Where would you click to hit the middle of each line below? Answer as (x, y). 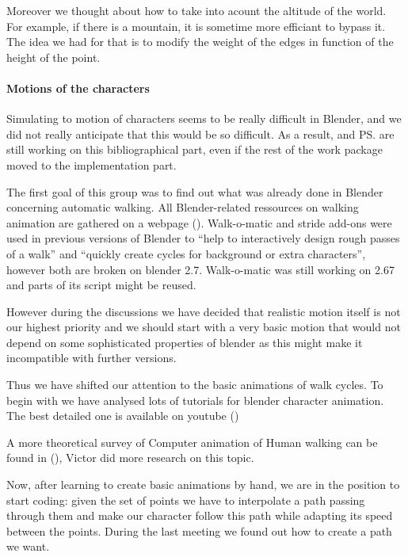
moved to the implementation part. (92, 164)
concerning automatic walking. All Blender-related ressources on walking (183, 207)
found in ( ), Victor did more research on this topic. (130, 458)
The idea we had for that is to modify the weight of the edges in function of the (200, 42)
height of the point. (53, 57)
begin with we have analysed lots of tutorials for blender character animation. (195, 400)
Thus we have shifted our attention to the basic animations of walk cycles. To (195, 385)
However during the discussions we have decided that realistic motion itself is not (204, 311)
